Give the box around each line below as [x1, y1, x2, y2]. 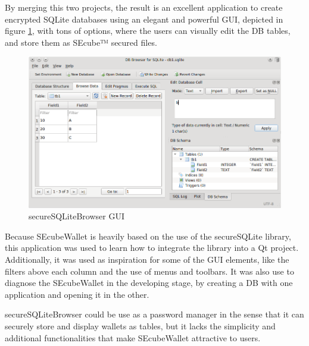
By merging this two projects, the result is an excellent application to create [5, 1, 283, 13]
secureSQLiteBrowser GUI [29, 210, 124, 222]
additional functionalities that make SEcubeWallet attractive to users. [5, 331, 261, 344]
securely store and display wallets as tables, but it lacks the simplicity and [5, 320, 276, 332]
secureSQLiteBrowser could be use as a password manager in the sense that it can [5, 308, 304, 320]
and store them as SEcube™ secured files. [5, 36, 157, 48]
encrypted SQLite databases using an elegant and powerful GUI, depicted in [5, 12, 283, 25]
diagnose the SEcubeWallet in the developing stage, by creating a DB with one [5, 276, 293, 289]
